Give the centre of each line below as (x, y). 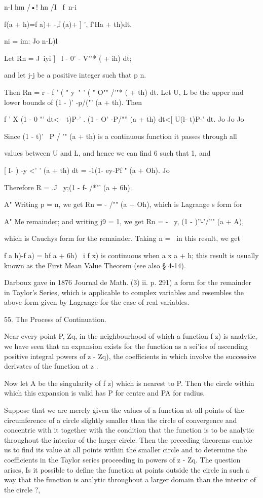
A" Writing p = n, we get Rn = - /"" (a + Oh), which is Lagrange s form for (123, 204)
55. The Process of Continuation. (55, 319)
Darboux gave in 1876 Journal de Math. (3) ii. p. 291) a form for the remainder (128, 282)
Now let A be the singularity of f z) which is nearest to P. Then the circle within (129, 383)
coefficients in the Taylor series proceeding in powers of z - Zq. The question (122, 459)
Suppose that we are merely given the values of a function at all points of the (124, 410)
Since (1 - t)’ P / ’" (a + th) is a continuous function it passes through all (121, 136)
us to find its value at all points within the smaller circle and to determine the (126, 450)
